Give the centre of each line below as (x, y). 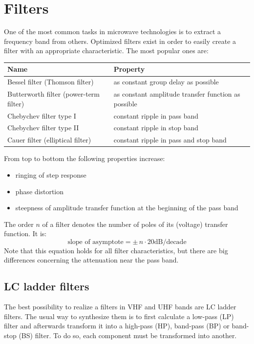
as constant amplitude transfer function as (177, 94)
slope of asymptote (95, 242)
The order (19, 224)
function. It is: (25, 233)
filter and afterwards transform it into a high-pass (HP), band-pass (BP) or (117, 326)
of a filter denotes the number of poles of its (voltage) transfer (135, 224)
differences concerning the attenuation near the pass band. (91, 260)
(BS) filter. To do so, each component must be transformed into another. (128, 335)
